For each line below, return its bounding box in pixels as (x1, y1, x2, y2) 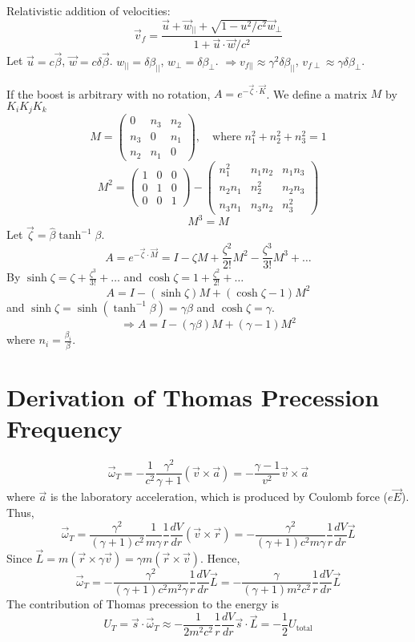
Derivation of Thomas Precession (6, 380, 380, 413)
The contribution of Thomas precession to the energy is (6, 596, 279, 612)
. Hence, (199, 549, 240, 566)
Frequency (6, 412, 123, 445)
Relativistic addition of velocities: (6, 2, 171, 18)
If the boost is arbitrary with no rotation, (6, 85, 211, 102)
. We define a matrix (266, 85, 368, 102)
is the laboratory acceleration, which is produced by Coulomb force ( (50, 488, 389, 505)
